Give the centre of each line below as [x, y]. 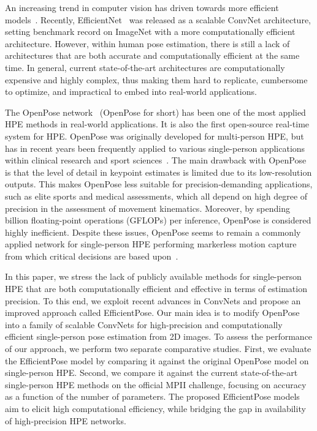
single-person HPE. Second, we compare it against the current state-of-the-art [151, 373]
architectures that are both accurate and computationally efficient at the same [152, 55]
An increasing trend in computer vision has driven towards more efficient [142, 7]
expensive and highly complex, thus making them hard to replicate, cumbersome [156, 79]
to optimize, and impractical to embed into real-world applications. [131, 92]
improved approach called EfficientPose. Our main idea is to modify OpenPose [152, 313]
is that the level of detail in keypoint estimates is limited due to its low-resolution [158, 172]
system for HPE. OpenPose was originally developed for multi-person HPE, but [155, 136]
